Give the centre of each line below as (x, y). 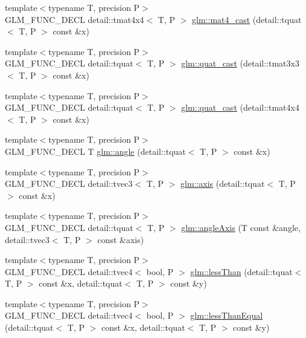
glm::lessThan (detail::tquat (241, 271)
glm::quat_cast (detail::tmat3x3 (240, 63)
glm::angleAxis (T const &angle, (241, 227)
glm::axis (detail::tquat (223, 184)
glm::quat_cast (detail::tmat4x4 (240, 107)
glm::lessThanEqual (227, 315)
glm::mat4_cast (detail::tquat (247, 19)
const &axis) (121, 239)
